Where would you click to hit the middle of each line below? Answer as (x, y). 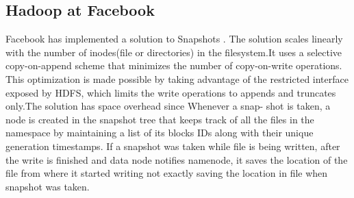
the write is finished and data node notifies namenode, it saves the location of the (177, 159)
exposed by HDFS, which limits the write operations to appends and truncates (171, 92)
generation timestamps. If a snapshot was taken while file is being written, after (173, 146)
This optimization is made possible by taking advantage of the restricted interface (177, 78)
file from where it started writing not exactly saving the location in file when (167, 173)
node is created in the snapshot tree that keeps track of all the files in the (160, 119)
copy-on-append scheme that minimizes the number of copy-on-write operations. (174, 65)
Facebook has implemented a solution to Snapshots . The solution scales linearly (174, 39)
